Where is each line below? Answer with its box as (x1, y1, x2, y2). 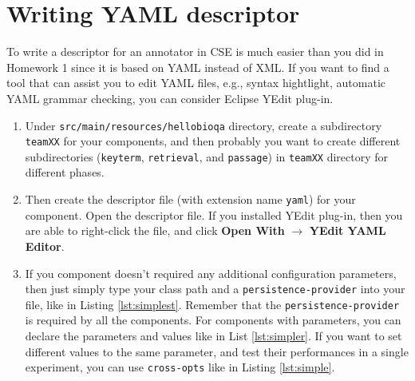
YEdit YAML (309, 222, 386, 239)
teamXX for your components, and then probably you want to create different (25, 133, 401, 149)
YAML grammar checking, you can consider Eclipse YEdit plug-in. (6, 89, 334, 106)
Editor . (25, 237, 65, 254)
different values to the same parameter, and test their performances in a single (25, 343, 409, 359)
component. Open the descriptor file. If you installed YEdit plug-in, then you (25, 206, 403, 223)
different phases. (25, 164, 105, 181)
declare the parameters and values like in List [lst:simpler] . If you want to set (25, 327, 402, 343)
